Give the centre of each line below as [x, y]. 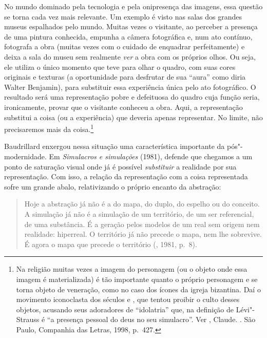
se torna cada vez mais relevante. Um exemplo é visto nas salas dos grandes [123, 16]
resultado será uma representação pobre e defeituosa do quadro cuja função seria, [132, 97]
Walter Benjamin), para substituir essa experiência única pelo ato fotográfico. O [130, 87]
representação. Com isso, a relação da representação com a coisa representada [126, 176]
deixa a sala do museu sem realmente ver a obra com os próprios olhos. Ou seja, [130, 56]
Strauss [28, 319]
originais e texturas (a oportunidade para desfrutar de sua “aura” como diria [125, 77]
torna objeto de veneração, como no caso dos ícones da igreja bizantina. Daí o [138, 289]
